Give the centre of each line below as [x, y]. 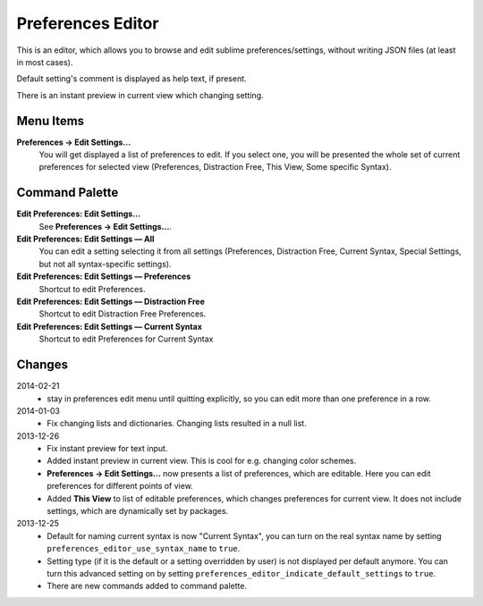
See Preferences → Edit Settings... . [105, 226]
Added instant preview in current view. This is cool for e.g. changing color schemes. [202, 461]
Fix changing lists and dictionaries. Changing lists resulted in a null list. [177, 424]
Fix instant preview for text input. [107, 449]
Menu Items [51, 121]
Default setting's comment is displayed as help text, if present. [131, 79]
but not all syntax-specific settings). [105, 264]
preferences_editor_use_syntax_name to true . [144, 549]
